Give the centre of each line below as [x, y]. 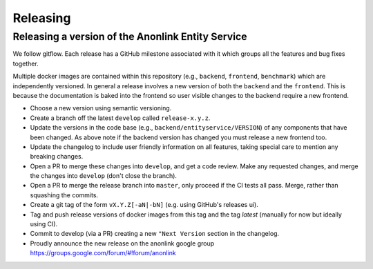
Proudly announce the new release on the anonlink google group [122, 243]
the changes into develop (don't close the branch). [104, 176]
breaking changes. [57, 157]
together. [26, 63]
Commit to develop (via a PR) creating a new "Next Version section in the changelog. [155, 234]
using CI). [44, 224]
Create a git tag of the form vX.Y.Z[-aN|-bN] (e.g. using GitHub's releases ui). [144, 205]
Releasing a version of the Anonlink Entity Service [130, 37]
